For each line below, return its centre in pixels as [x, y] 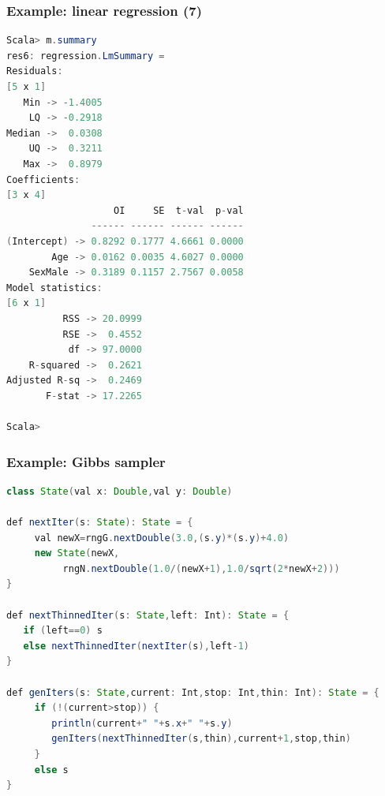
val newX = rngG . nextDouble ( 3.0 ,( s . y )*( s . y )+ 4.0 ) [162, 538]
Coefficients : [43, 179]
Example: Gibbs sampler [86, 461]
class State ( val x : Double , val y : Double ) [120, 491]
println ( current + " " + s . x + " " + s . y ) [142, 723]
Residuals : [35, 71]
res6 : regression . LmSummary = [86, 56]
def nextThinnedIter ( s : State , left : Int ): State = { [148, 615]
